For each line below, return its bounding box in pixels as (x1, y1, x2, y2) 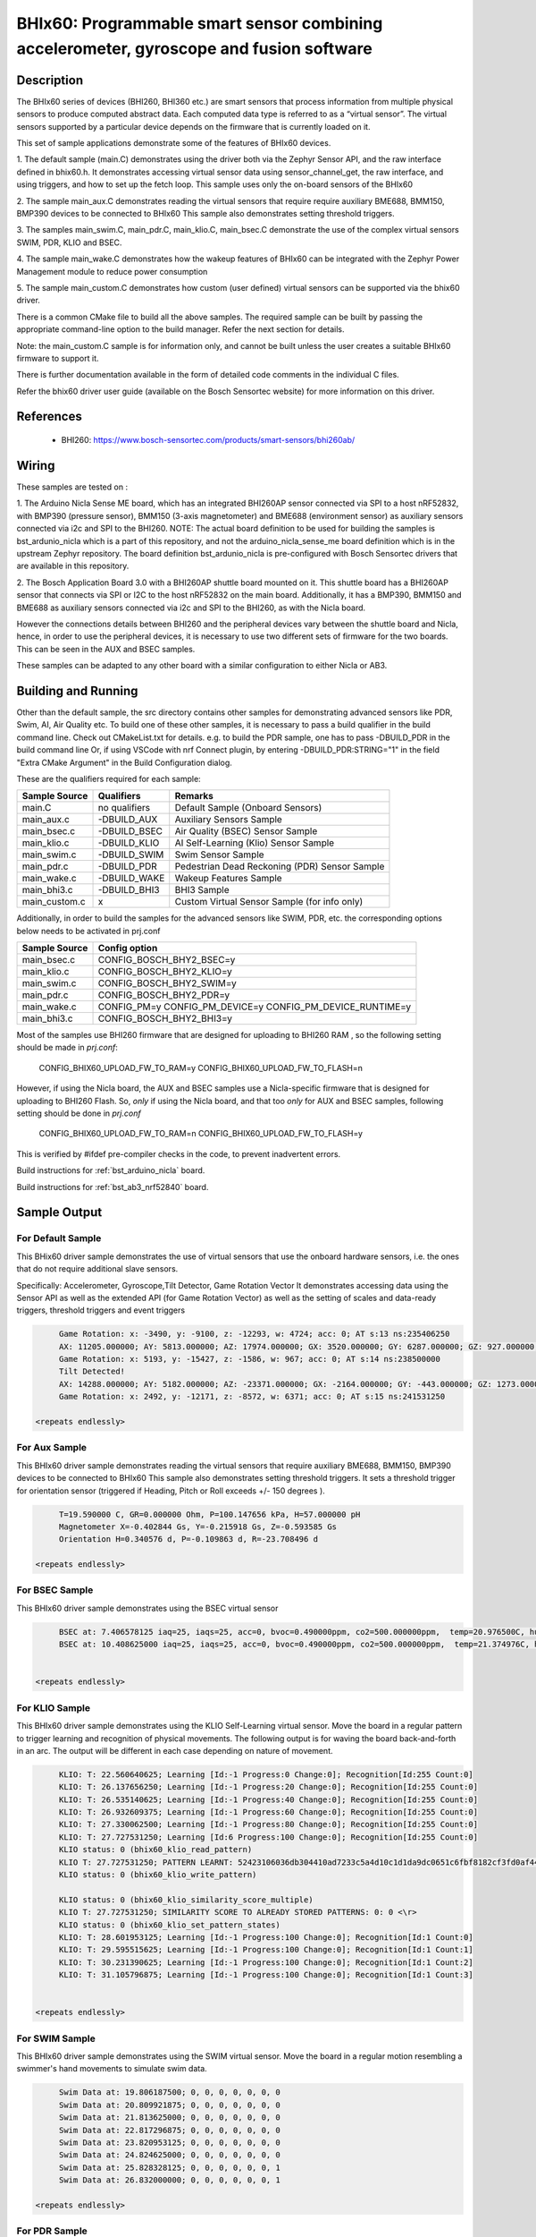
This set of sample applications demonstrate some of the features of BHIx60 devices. (16, 138, 331, 149)
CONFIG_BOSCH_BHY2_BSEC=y (97, 954, 236, 966)
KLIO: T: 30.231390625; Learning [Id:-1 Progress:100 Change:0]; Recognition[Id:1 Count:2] (58, 1957, 473, 1968)
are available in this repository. (16, 560, 130, 572)
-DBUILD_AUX (97, 813, 158, 826)
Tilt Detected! (58, 1366, 125, 1377)
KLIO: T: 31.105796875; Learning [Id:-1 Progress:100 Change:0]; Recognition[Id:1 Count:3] (58, 1969, 473, 1980)
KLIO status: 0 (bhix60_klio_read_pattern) (58, 1844, 253, 1855)
